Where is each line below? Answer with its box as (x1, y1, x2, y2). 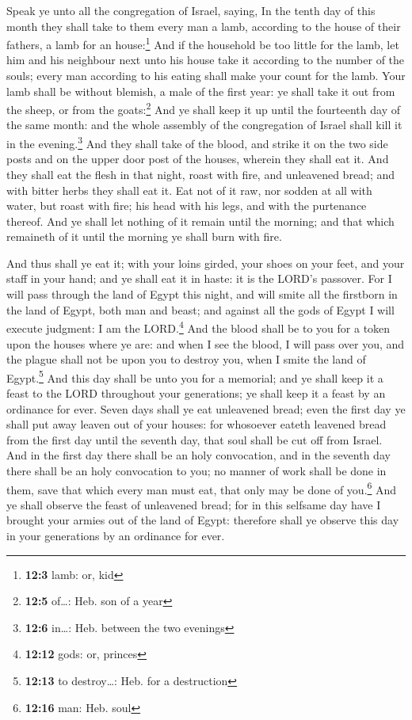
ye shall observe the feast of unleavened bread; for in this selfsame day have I (6, 496, 381, 512)
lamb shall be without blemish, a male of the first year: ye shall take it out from (6, 82, 395, 99)
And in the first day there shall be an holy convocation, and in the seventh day (6, 447, 391, 463)
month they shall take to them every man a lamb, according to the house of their (6, 17, 401, 34)
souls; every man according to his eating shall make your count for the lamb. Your (6, 67, 406, 84)
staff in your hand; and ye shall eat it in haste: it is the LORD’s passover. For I (6, 270, 392, 287)
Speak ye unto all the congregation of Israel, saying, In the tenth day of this (6, 2, 376, 18)
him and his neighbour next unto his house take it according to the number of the (6, 51, 405, 68)
